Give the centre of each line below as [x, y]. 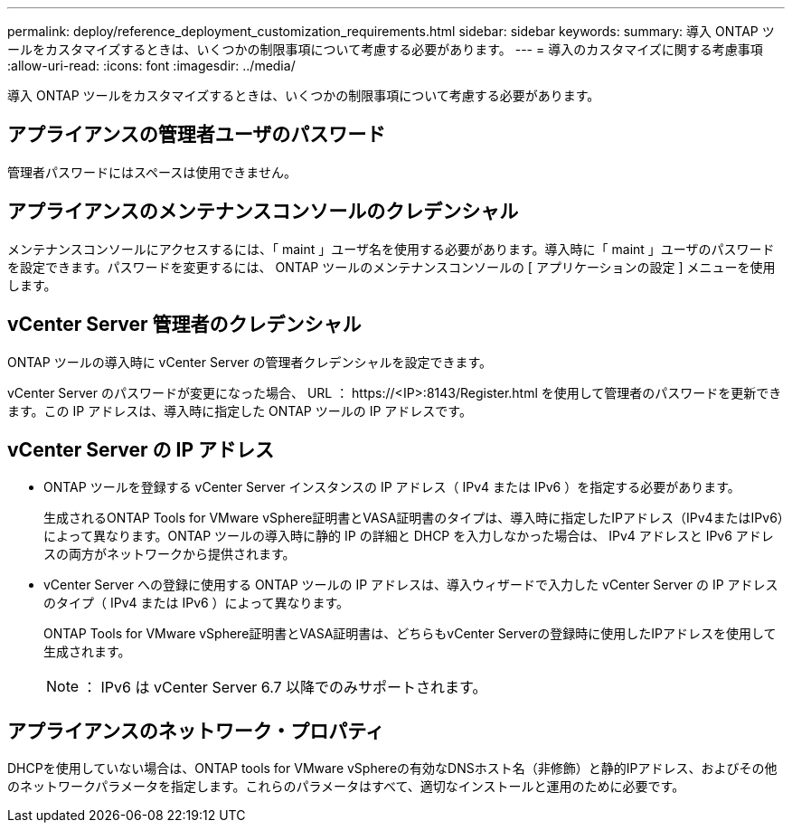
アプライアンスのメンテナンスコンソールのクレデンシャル [263, 212]
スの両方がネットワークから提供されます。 [170, 554]
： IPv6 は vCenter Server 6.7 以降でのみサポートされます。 [285, 688]
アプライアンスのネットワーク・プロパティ [196, 731]
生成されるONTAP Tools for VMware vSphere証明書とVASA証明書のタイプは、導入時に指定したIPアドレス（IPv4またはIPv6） [414, 518]
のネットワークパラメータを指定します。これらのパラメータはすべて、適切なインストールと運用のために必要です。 [346, 787]
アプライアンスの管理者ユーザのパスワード [197, 135]
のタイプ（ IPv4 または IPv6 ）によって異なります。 [197, 603]
